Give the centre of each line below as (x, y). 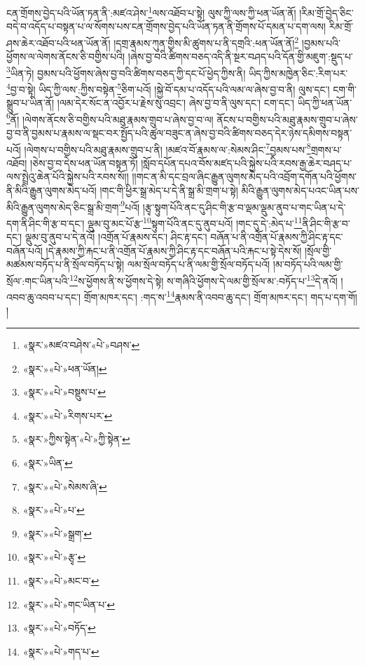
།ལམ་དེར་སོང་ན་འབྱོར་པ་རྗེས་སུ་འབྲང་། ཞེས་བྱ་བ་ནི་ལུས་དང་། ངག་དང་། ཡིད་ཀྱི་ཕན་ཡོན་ (205, 103)
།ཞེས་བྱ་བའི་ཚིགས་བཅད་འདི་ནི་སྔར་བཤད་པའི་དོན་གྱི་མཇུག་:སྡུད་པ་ (240, 56)
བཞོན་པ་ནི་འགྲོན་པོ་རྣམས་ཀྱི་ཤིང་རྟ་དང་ (277, 237)
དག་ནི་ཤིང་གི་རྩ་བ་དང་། (46, 223)
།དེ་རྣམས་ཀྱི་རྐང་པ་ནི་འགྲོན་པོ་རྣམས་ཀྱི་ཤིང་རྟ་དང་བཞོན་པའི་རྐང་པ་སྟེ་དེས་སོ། (174, 250)
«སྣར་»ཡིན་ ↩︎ (48, 462)
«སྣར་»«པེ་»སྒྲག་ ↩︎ (57, 533)
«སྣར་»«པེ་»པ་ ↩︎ (54, 510)
